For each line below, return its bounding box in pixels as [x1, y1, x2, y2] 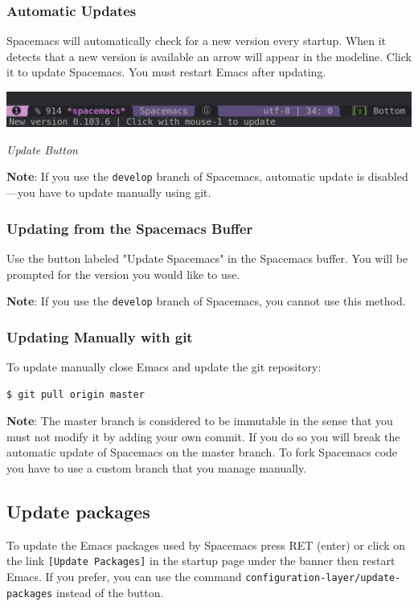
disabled [367, 168, 408, 185]
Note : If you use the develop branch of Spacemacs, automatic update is [6, 168, 365, 185]
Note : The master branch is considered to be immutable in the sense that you [6, 412, 393, 429]
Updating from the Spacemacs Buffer [6, 218, 253, 238]
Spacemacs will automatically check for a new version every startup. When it [6, 32, 387, 49]
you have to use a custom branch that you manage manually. [6, 459, 307, 476]
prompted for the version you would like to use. [6, 265, 240, 282]
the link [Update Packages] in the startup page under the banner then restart [6, 552, 395, 569]
